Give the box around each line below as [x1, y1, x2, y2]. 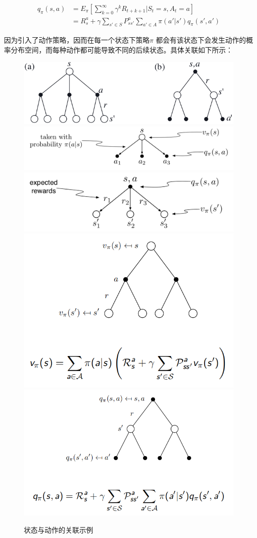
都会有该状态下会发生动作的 [155, 35, 246, 45]
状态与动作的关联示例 [24, 524, 93, 535]
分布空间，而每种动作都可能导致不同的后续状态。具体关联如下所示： [10, 44, 233, 55]
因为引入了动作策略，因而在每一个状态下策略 [4, 35, 150, 45]
